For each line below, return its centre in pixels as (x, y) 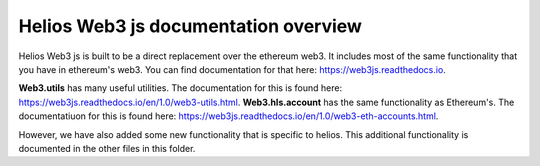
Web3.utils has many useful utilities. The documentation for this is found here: (180, 88)
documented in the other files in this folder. (107, 148)
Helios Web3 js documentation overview (190, 26)
